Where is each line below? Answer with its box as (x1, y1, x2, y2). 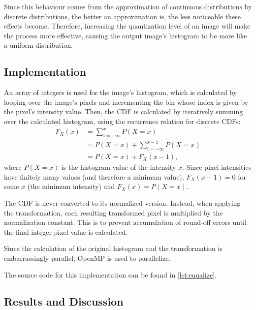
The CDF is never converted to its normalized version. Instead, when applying (4, 198, 241, 208)
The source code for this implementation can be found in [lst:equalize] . (4, 269, 217, 279)
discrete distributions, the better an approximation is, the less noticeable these (4, 11, 241, 21)
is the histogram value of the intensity (61, 162, 176, 172)
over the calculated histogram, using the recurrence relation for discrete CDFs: (4, 116, 241, 126)
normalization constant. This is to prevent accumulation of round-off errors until (4, 217, 247, 227)
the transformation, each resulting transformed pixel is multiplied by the (4, 207, 223, 217)
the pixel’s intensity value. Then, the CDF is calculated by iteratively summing (4, 106, 243, 117)
